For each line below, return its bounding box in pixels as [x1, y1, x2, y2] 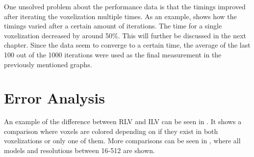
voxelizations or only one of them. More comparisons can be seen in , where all [4, 135, 241, 146]
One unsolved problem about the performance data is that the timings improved [4, 1, 246, 11]
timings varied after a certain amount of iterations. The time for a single [4, 21, 222, 31]
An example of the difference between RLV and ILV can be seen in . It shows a [4, 116, 242, 127]
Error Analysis [4, 88, 105, 108]
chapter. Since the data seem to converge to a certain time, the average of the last [4, 40, 251, 50]
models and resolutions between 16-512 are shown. [4, 145, 155, 156]
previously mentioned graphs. [4, 59, 92, 69]
